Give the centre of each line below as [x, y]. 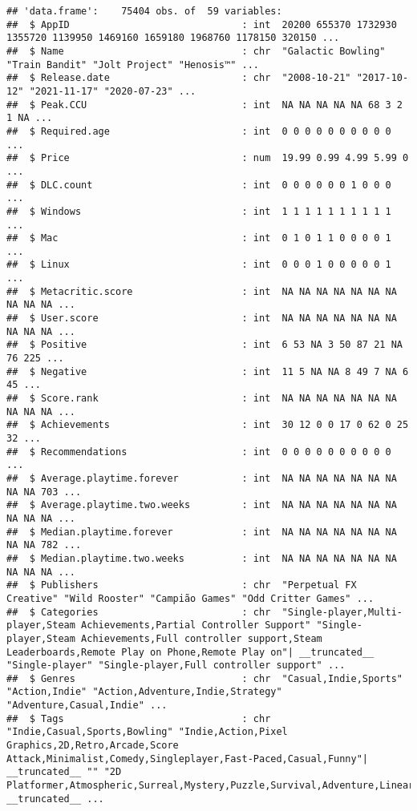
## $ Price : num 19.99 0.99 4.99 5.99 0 [208, 158]
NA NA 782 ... [44, 545]
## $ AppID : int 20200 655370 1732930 [202, 24]
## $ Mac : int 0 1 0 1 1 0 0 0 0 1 [199, 238]
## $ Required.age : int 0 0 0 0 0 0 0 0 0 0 [199, 131]
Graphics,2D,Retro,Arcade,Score [93, 746]
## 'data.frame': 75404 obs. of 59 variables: [144, 11]
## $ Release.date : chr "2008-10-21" [179, 78]
